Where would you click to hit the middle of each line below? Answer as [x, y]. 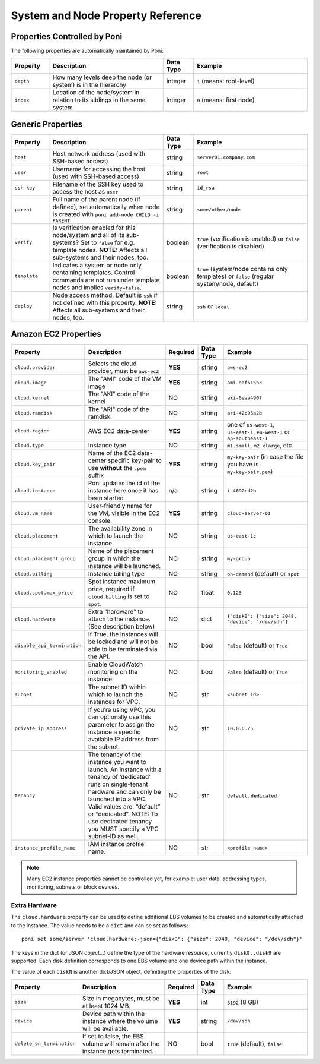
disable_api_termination [48, 645]
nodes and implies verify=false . [97, 287]
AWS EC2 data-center [119, 431]
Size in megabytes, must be [121, 998]
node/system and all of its [89, 235]
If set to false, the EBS [113, 1036]
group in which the [114, 558]
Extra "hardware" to [116, 612]
